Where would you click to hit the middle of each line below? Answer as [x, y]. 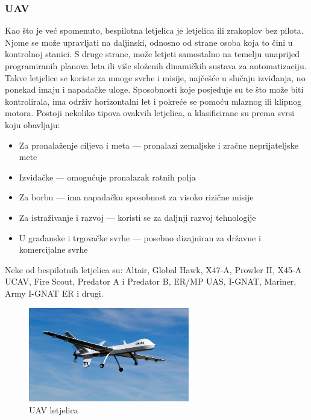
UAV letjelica [54, 409]
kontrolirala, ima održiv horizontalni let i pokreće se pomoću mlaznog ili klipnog [153, 101]
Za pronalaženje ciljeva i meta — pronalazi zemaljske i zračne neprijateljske [159, 145]
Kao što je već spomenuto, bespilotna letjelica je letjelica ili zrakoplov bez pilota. [154, 30]
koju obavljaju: [33, 124]
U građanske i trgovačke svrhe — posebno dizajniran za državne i [140, 237]
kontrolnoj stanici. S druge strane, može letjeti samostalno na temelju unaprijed [152, 54]
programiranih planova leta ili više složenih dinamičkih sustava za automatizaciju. [156, 66]
